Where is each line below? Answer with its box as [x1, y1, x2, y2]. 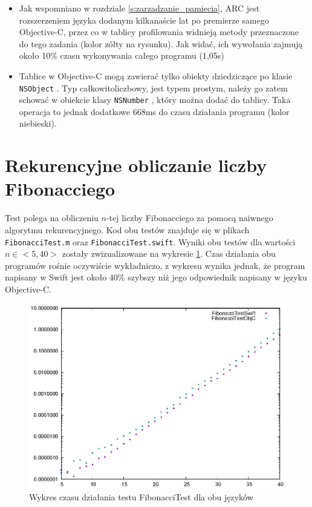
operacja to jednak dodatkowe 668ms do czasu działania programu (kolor [19, 105, 290, 118]
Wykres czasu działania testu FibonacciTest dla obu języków [29, 491, 253, 503]
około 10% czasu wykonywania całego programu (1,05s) [19, 49, 224, 62]
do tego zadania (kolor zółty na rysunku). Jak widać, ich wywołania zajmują [19, 37, 303, 50]
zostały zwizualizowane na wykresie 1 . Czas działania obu [62, 247, 276, 260]
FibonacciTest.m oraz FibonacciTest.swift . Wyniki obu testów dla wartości [5, 235, 296, 248]
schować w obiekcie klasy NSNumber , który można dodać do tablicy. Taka [19, 93, 291, 106]
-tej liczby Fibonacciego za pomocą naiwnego [106, 211, 273, 224]
